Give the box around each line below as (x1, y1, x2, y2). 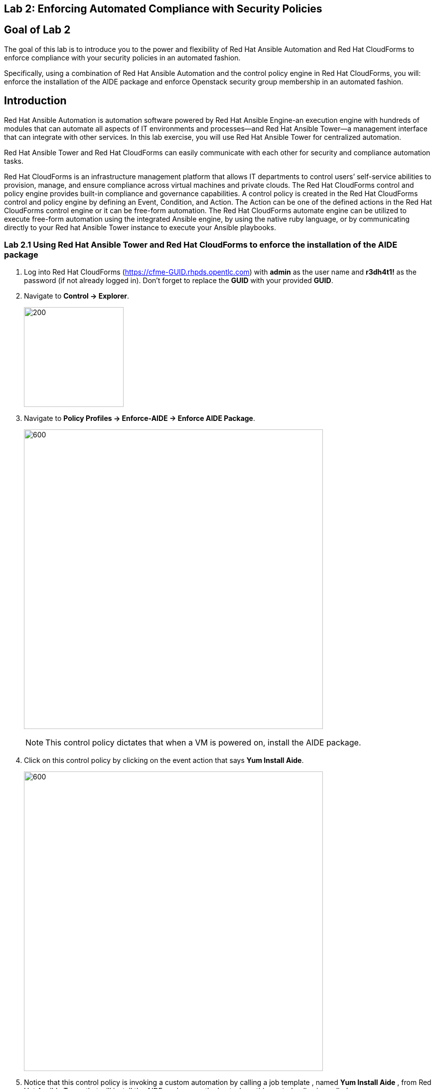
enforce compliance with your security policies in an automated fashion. (4, 53, 241, 62)
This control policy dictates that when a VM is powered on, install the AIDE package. (45, 737, 361, 748)
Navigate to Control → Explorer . (24, 292, 130, 301)
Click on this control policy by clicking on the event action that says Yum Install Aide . (24, 756, 304, 765)
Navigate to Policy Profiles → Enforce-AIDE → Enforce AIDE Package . (24, 414, 256, 423)
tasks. (4, 156, 24, 165)
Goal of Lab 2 (4, 23, 71, 36)
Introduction (4, 94, 67, 107)
